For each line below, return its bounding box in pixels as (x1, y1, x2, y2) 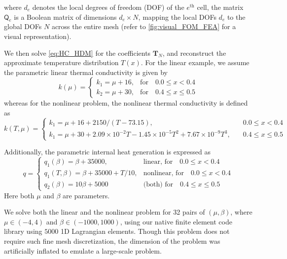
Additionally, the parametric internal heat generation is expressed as (4, 147, 211, 157)
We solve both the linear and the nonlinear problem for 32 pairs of (4, 207, 205, 217)
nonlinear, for (143, 169, 184, 177)
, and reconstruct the (162, 47, 226, 58)
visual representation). (4, 31, 72, 41)
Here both (4, 190, 35, 200)
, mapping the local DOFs (138, 11, 216, 22)
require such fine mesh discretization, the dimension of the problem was (4, 236, 220, 246)
